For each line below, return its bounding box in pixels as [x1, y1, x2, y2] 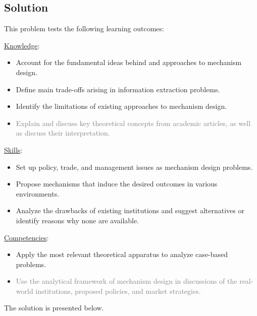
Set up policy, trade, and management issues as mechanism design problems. [16, 161, 253, 172]
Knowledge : [4, 40, 40, 50]
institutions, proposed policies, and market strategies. [35, 285, 201, 296]
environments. [16, 188, 60, 199]
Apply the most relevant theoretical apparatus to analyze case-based [16, 249, 228, 260]
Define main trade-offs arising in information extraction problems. [16, 84, 220, 94]
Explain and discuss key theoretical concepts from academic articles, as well [16, 117, 251, 128]
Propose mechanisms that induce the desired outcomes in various [16, 178, 218, 189]
